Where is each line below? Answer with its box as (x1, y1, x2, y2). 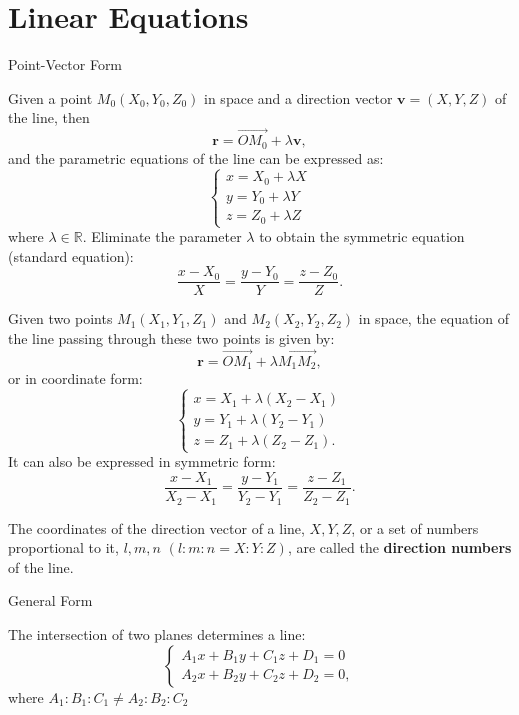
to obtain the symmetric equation (259, 226, 465, 247)
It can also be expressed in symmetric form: (8, 451, 276, 472)
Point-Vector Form (8, 54, 123, 75)
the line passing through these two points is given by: (8, 327, 335, 348)
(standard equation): (8, 245, 134, 266)
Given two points (8, 308, 113, 329)
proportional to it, (8, 537, 119, 558)
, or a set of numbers (351, 517, 479, 538)
